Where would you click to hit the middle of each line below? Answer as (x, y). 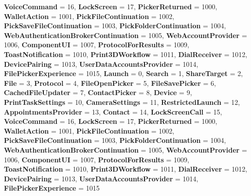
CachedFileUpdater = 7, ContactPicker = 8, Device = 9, (98, 92)
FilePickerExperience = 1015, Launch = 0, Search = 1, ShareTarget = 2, (124, 73)
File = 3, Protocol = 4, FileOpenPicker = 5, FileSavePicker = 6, (110, 83)
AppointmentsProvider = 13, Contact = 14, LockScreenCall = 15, (113, 111)
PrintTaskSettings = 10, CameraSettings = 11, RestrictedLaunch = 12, (122, 102)
